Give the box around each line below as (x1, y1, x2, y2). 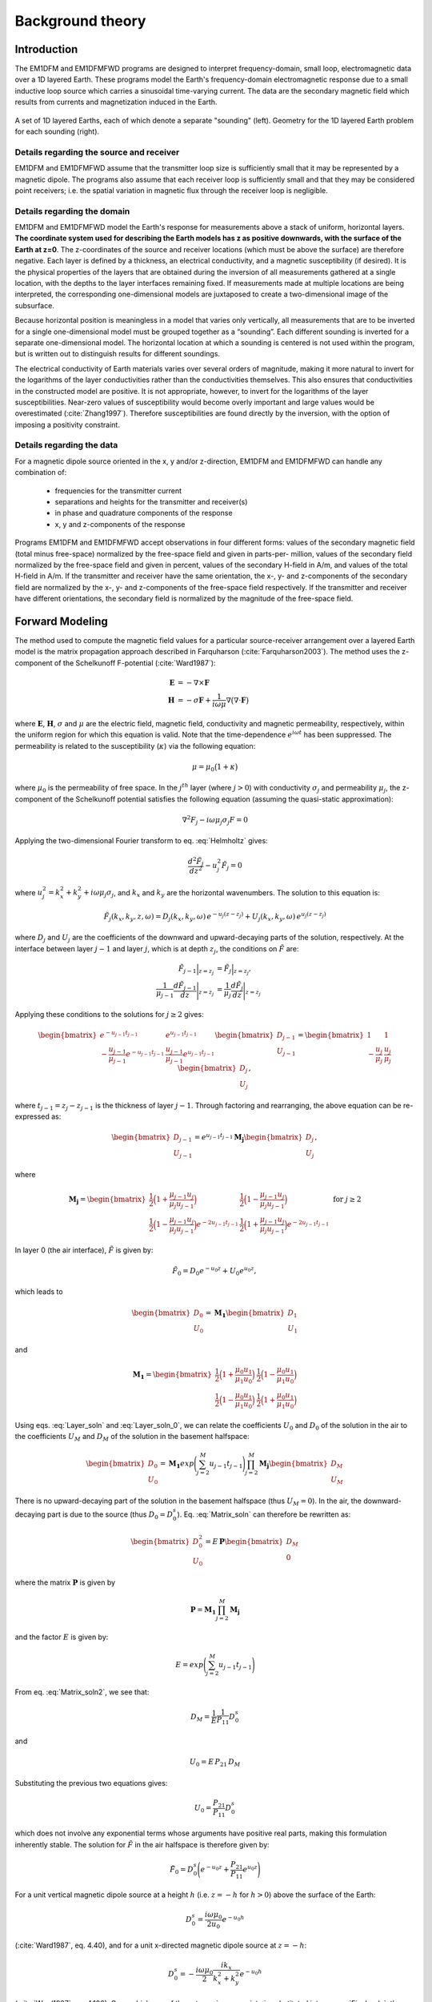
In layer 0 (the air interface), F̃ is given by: (14, 1245, 154, 1255)
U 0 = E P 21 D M (189, 1758, 241, 1768)
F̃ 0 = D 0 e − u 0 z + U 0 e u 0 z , (172, 1265, 257, 1277)
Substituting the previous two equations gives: (14, 1778, 168, 1787)
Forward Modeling (14, 614, 108, 628)
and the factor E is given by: (14, 1632, 109, 1642)
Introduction (14, 42, 78, 56)
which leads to (14, 1287, 63, 1296)
